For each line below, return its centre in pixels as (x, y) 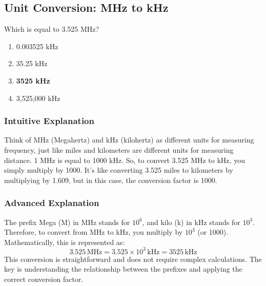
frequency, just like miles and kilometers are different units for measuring (119, 149)
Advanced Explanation (52, 203)
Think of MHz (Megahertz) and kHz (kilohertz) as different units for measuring (129, 140)
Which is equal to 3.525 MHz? (52, 29)
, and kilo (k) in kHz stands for (191, 222)
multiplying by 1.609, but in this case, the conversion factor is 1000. (111, 180)
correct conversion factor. (44, 279)
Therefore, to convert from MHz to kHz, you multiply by (94, 232)
